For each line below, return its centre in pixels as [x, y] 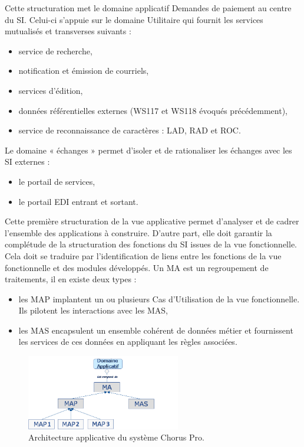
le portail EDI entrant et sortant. [78, 201]
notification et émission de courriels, [84, 71]
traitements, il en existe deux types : [71, 279]
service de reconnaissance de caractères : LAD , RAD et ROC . [130, 130]
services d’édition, [51, 90]
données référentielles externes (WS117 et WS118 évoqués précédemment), [153, 110]
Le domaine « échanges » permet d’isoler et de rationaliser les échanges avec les [148, 150]
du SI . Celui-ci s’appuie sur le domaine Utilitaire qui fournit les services [134, 19]
